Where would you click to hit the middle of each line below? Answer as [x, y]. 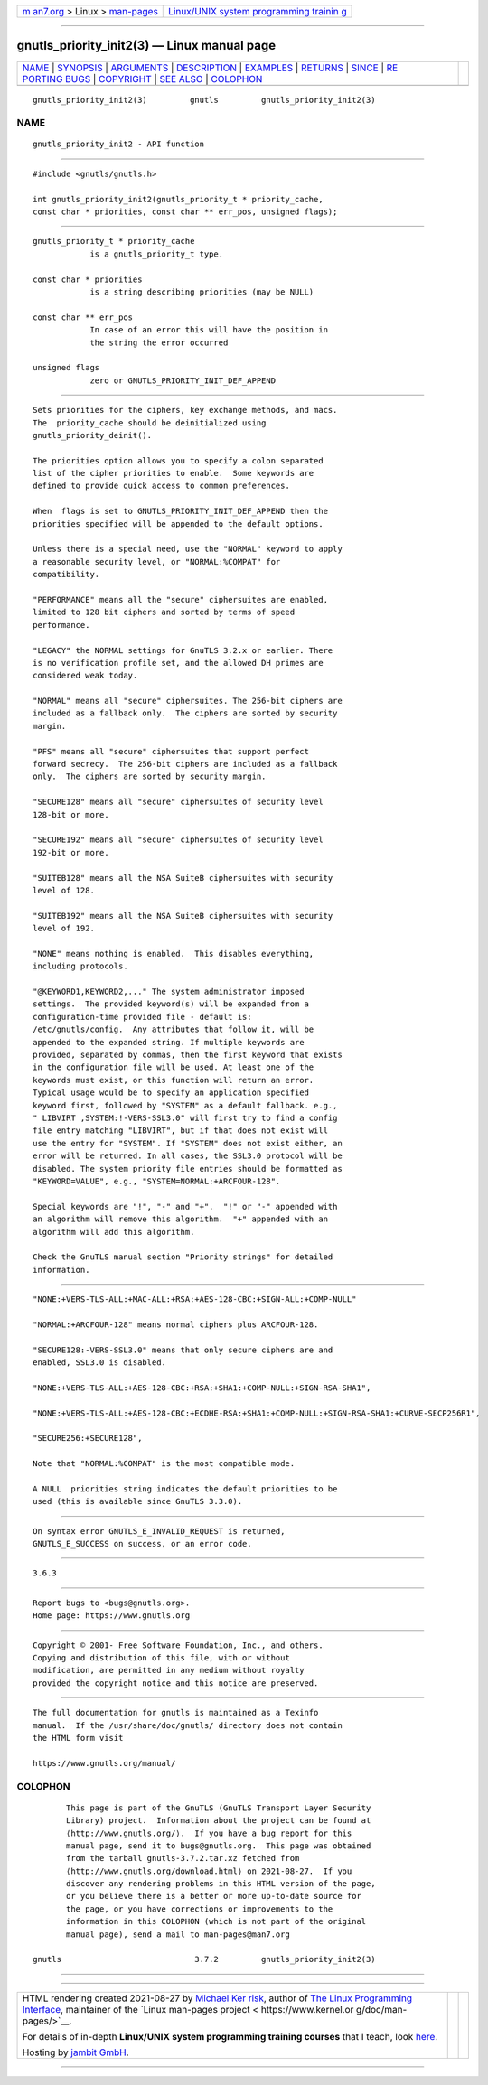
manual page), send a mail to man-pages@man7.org [178, 1934]
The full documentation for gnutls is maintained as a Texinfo [176, 1713]
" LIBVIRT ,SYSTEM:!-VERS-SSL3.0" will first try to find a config [185, 1117]
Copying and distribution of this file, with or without [162, 1658]
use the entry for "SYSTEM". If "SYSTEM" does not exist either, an [188, 1143]
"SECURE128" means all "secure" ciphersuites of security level [178, 802]
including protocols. [80, 966]
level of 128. [64, 890]
